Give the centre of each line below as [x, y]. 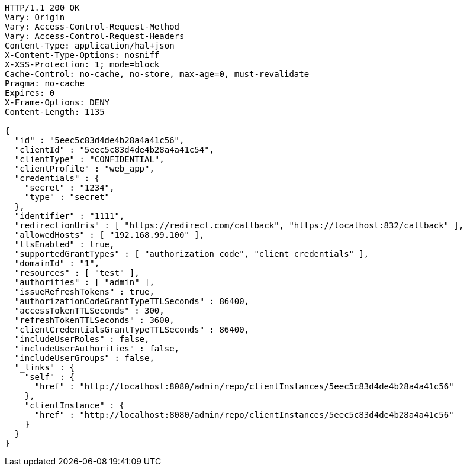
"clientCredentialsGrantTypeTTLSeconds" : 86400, [132, 330]
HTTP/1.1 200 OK [42, 8]
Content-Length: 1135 [55, 112]
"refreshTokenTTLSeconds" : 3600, [94, 320]
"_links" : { [45, 367]
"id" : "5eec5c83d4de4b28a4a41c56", [99, 140]
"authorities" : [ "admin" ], [84, 282]
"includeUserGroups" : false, [84, 358]
